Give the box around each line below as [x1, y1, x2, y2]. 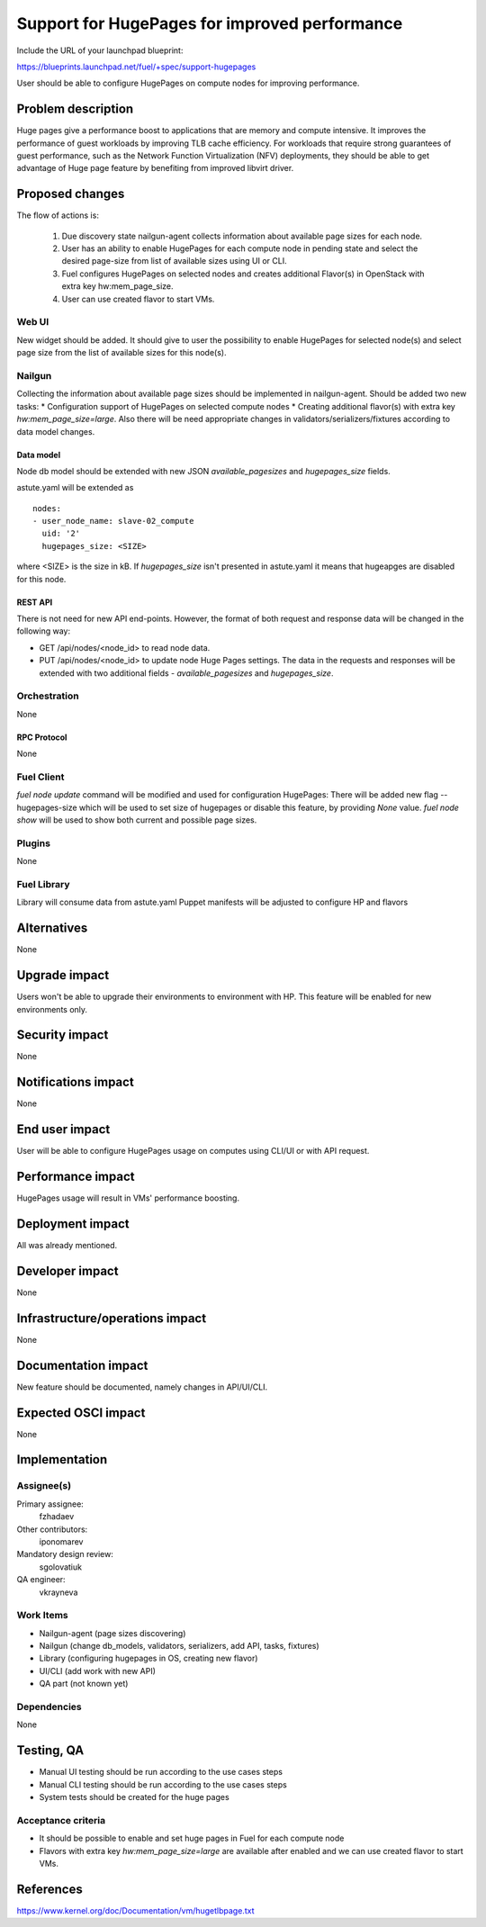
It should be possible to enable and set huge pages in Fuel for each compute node [39, 1832, 345, 1844]
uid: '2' [41, 528, 81, 539]
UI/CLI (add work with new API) [39, 1665, 157, 1676]
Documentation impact [16, 1357, 148, 1373]
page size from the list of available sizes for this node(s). [16, 347, 227, 358]
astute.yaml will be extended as [16, 482, 134, 493]
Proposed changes [16, 186, 125, 202]
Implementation [16, 1452, 108, 1467]
